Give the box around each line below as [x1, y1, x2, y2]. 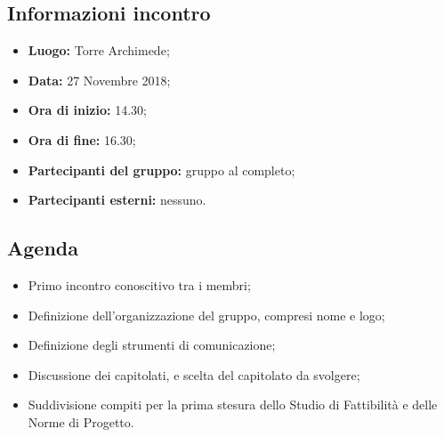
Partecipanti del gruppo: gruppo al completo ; [28, 160, 295, 179]
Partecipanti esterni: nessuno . [28, 190, 206, 209]
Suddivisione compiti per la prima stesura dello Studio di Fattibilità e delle [28, 395, 438, 414]
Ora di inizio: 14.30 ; [28, 101, 147, 119]
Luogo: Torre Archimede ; [28, 41, 170, 60]
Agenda [7, 234, 78, 262]
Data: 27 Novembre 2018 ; [28, 70, 171, 89]
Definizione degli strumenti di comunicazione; [28, 336, 276, 354]
